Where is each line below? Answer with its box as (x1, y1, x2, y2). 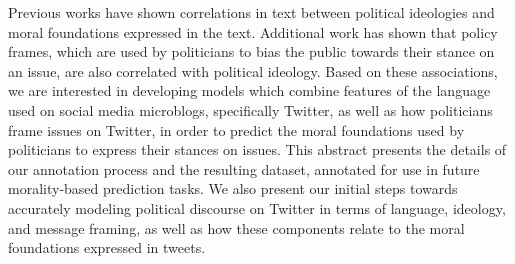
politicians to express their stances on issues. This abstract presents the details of (8, 139, 507, 160)
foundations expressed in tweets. (8, 237, 206, 258)
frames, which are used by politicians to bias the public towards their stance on (8, 41, 495, 62)
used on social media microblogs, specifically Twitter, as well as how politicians (8, 99, 493, 120)
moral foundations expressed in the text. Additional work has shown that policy (8, 21, 498, 42)
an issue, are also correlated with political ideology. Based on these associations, (8, 60, 498, 81)
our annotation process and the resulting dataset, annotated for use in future (8, 158, 480, 179)
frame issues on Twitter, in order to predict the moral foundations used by (8, 119, 465, 140)
